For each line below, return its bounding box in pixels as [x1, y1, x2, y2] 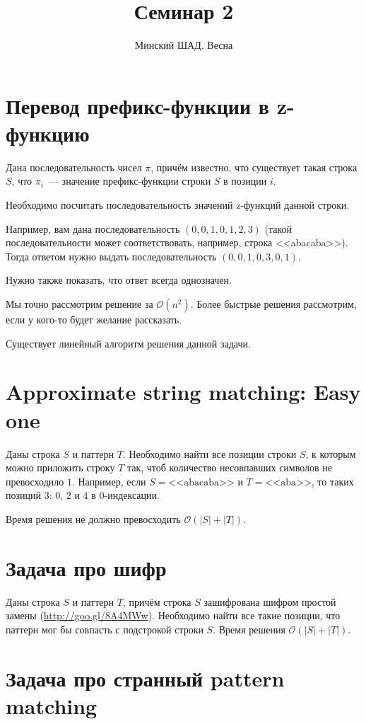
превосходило [6, 473, 64, 488]
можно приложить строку [6, 460, 115, 475]
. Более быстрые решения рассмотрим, [190, 297, 357, 311]
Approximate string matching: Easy [6, 377, 361, 406]
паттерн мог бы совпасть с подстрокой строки [6, 621, 203, 636]
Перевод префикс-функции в [6, 91, 269, 120]
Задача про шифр [6, 553, 167, 582]
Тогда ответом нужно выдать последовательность [6, 248, 217, 263]
